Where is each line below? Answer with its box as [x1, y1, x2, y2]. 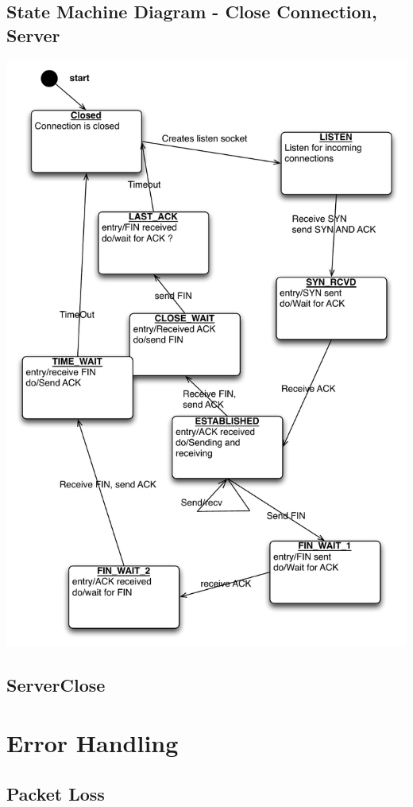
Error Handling [6, 727, 179, 759]
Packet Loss [6, 781, 105, 805]
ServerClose [6, 672, 106, 696]
